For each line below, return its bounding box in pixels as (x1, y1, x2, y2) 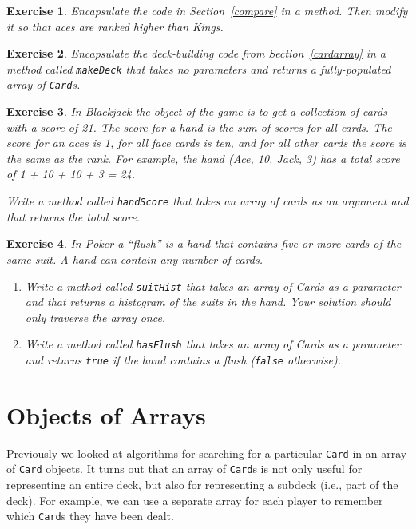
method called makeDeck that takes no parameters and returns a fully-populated (6, 60, 391, 77)
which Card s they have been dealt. (6, 507, 174, 524)
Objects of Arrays (6, 398, 206, 431)
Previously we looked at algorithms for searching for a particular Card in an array (6, 444, 407, 461)
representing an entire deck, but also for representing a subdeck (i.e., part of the (6, 476, 398, 493)
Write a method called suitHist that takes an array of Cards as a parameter (25, 277, 401, 294)
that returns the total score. (6, 208, 140, 225)
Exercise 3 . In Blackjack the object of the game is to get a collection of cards (6, 103, 387, 120)
